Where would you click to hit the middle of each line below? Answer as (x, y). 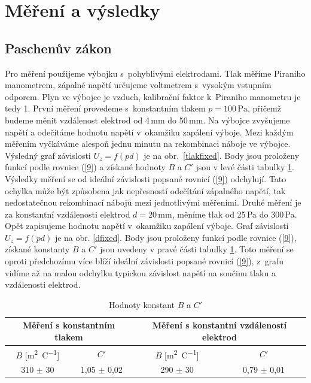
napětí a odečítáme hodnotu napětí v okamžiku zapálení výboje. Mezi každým (149, 132)
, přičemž (264, 108)
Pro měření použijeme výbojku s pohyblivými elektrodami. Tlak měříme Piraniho (155, 73)
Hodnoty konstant (142, 304)
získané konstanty (37, 249)
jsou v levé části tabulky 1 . (245, 167)
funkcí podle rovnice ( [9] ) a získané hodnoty (85, 167)
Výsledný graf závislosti (48, 155)
